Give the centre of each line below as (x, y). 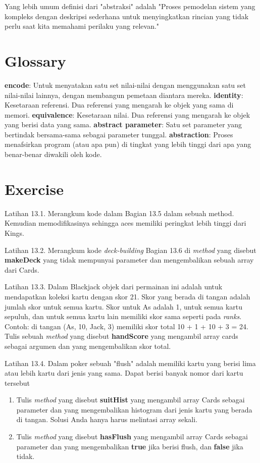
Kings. (14, 233)
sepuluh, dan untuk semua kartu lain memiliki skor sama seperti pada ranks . (123, 316)
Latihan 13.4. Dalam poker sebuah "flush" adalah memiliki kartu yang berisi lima (130, 363)
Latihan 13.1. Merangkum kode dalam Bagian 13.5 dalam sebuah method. (119, 213)
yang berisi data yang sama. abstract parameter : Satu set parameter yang (123, 124)
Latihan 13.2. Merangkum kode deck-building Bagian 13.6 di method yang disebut (131, 250)
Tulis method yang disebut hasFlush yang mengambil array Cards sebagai (132, 436)
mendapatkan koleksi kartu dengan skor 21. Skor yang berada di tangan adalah (127, 296)
